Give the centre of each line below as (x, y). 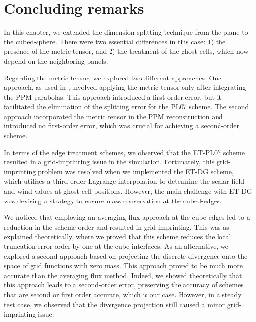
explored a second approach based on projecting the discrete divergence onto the (126, 256)
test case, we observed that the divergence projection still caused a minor (115, 304)
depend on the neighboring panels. (56, 60)
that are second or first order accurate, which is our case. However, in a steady (123, 294)
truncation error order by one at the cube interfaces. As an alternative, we (116, 246)
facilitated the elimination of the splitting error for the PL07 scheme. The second (127, 106)
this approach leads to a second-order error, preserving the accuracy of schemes (124, 285)
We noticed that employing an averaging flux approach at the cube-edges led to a (127, 217)
